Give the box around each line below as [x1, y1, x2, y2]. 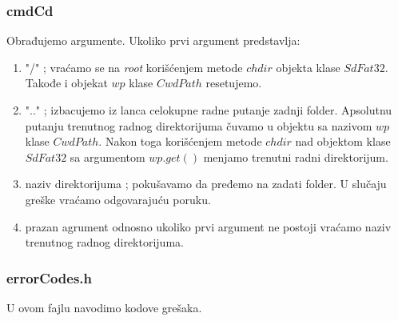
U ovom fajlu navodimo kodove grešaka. [6, 299, 202, 315]
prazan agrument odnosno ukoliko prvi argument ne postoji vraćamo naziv [25, 218, 392, 235]
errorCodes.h [6, 267, 92, 287]
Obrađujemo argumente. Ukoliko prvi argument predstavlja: [6, 32, 300, 49]
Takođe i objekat [25, 74, 108, 91]
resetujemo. [205, 74, 262, 91]
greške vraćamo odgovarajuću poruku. [25, 191, 211, 207]
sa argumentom [70, 148, 145, 165]
